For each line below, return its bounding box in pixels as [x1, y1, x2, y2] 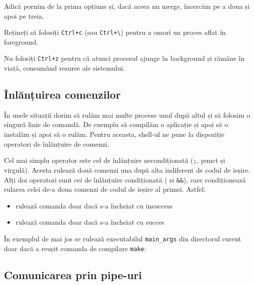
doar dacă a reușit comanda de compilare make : [4, 243, 146, 253]
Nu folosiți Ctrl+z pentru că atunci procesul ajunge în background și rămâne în [4, 53, 245, 63]
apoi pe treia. [4, 10, 44, 21]
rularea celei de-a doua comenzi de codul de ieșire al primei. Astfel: [4, 184, 206, 194]
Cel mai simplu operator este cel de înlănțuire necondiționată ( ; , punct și [4, 155, 226, 165]
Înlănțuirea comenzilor [4, 87, 121, 102]
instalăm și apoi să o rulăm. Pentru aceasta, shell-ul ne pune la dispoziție [4, 129, 225, 139]
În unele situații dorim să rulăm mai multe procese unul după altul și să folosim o [4, 109, 251, 120]
